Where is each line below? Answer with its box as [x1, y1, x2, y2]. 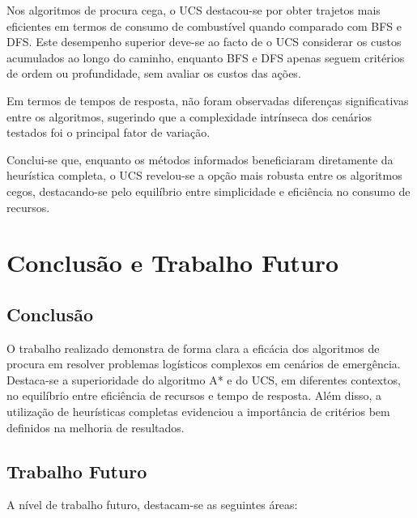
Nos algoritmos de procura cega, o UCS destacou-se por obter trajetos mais [6, 2, 381, 18]
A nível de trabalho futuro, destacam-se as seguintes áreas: [6, 496, 298, 513]
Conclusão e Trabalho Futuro [6, 246, 339, 279]
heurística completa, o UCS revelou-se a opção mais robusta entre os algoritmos [6, 167, 402, 184]
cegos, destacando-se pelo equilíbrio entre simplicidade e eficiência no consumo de [6, 182, 411, 199]
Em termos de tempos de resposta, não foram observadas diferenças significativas [6, 91, 409, 108]
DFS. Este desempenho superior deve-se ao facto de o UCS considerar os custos [6, 33, 402, 50]
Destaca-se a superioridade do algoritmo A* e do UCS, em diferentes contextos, [6, 371, 401, 388]
